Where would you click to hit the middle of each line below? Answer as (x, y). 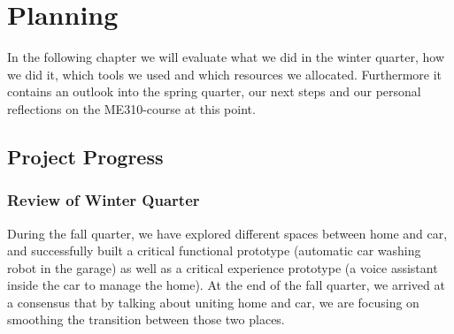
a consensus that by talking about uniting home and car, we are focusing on (213, 302)
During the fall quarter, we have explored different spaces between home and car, (227, 233)
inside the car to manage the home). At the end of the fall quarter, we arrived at (226, 285)
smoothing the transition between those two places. (146, 319)
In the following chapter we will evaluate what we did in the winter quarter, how (226, 57)
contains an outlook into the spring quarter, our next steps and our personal (214, 91)
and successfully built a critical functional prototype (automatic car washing (214, 250)
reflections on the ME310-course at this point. (131, 108)
